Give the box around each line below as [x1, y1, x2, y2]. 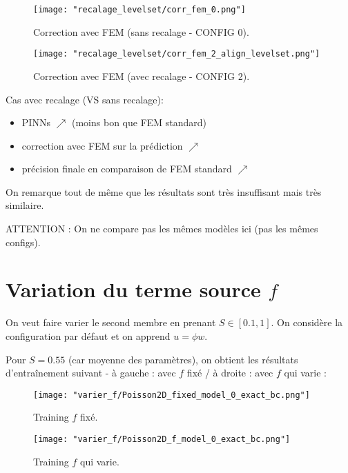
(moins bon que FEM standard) [71, 115, 207, 130]
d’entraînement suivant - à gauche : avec [6, 365, 176, 380]
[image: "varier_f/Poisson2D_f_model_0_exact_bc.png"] [33, 434, 291, 444]
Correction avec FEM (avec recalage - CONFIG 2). [33, 68, 250, 83]
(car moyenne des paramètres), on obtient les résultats [68, 352, 298, 366]
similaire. [6, 198, 44, 212]
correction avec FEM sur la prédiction [21, 138, 183, 152]
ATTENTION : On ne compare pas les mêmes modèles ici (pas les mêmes [6, 221, 318, 236]
